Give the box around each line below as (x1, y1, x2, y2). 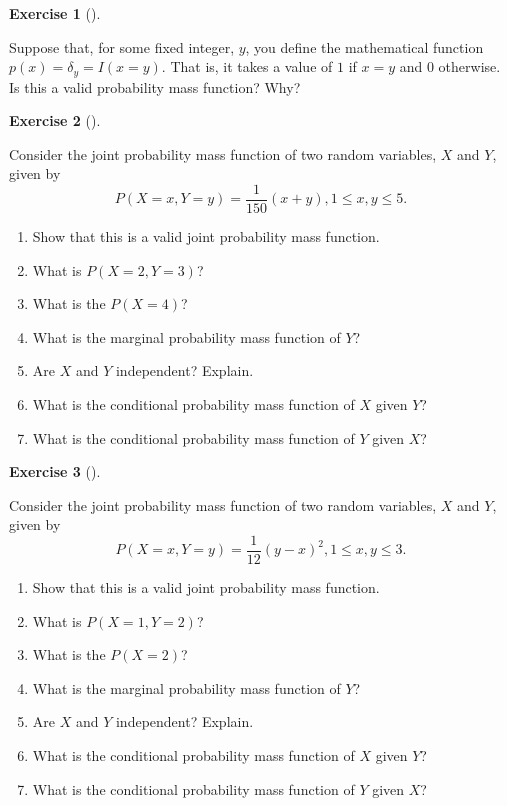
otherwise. (438, 56, 501, 77)
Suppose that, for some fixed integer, (9, 36, 235, 57)
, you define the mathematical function (245, 36, 484, 57)
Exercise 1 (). (9, 3, 101, 23)
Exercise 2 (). (9, 110, 101, 131)
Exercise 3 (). (9, 461, 101, 482)
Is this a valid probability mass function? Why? (9, 76, 301, 97)
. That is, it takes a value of (161, 56, 333, 77)
